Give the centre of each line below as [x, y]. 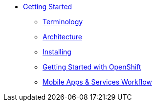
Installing [57, 52]
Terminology [63, 22]
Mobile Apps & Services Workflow [97, 82]
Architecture [63, 37]
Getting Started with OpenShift [92, 67]
